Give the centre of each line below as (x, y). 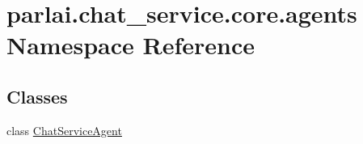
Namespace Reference (131, 45)
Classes (37, 96)
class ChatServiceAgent (64, 130)
